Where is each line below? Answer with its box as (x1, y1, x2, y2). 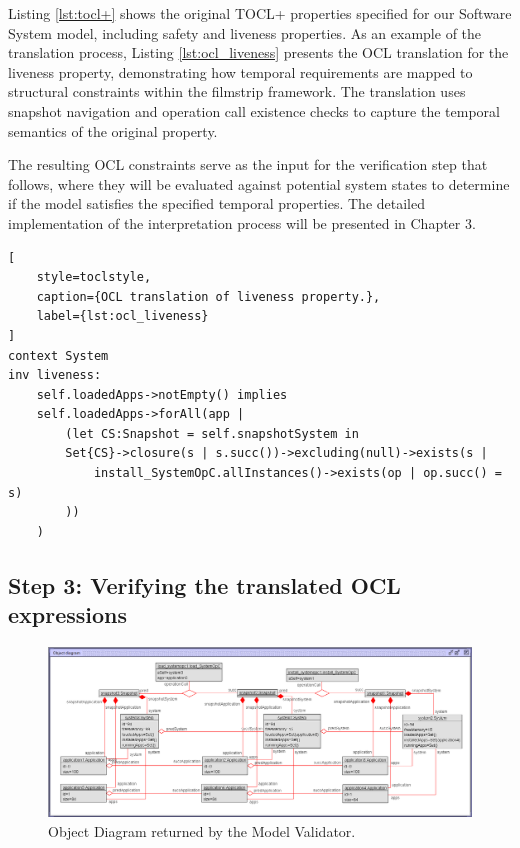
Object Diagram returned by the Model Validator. (48, 820, 356, 841)
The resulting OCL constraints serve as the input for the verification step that (8, 154, 488, 175)
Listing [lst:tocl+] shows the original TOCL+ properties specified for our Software (8, 3, 512, 23)
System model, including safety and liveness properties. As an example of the (8, 22, 482, 43)
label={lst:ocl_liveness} (36, 309, 209, 324)
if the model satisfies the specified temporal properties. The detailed (8, 193, 425, 214)
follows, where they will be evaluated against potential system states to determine (8, 173, 510, 194)
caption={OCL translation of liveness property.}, (36, 289, 381, 304)
